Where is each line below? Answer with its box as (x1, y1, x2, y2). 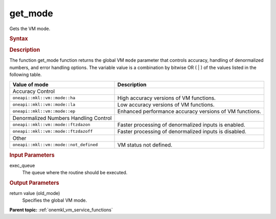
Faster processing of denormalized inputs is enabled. (117, 121, 245, 128)
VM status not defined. (117, 141, 173, 148)
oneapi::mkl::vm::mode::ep (12, 109, 76, 114)
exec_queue (9, 162, 35, 168)
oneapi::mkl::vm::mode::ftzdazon (12, 122, 90, 128)
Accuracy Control (12, 87, 55, 94)
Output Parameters (9, 179, 59, 186)
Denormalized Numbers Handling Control (12, 114, 112, 121)
